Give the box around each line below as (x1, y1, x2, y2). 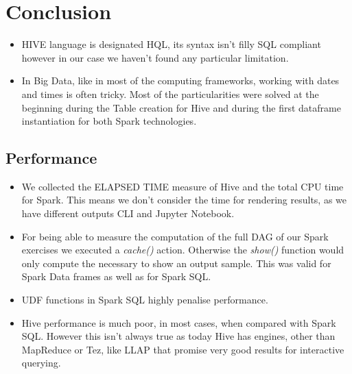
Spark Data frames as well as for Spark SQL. (21, 269, 211, 284)
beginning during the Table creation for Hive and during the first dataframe (21, 100, 341, 114)
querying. (21, 356, 61, 370)
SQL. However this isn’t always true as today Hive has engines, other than (21, 329, 336, 343)
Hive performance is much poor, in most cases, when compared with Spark (21, 315, 336, 329)
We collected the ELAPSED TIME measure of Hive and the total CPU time (21, 179, 344, 193)
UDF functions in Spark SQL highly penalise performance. (21, 292, 268, 307)
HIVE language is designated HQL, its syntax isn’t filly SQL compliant (21, 37, 321, 51)
